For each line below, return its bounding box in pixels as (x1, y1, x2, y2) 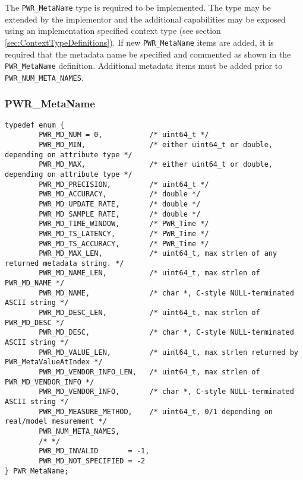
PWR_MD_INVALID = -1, (39, 447, 150, 456)
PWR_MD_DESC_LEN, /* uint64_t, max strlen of (39, 309, 260, 317)
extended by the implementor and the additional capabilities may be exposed (5, 12, 286, 25)
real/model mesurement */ (5, 417, 107, 426)
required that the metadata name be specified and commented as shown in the (5, 47, 291, 60)
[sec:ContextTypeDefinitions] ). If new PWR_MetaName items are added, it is (5, 36, 274, 48)
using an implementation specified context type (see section (5, 24, 221, 37)
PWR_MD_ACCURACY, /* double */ (39, 190, 201, 199)
